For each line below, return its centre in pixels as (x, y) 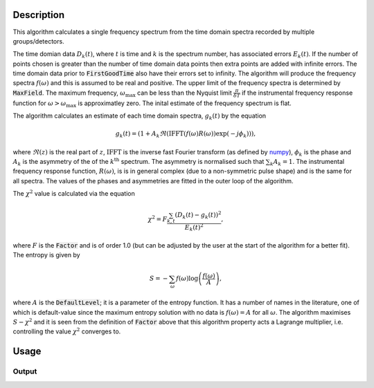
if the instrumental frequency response (297, 93)
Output (25, 371)
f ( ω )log (187, 279)
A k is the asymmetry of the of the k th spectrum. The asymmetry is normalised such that (139, 162)
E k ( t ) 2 (194, 228)
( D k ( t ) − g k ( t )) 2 (198, 215)
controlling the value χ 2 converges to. (67, 331)
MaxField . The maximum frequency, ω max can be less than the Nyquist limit (122, 93)
